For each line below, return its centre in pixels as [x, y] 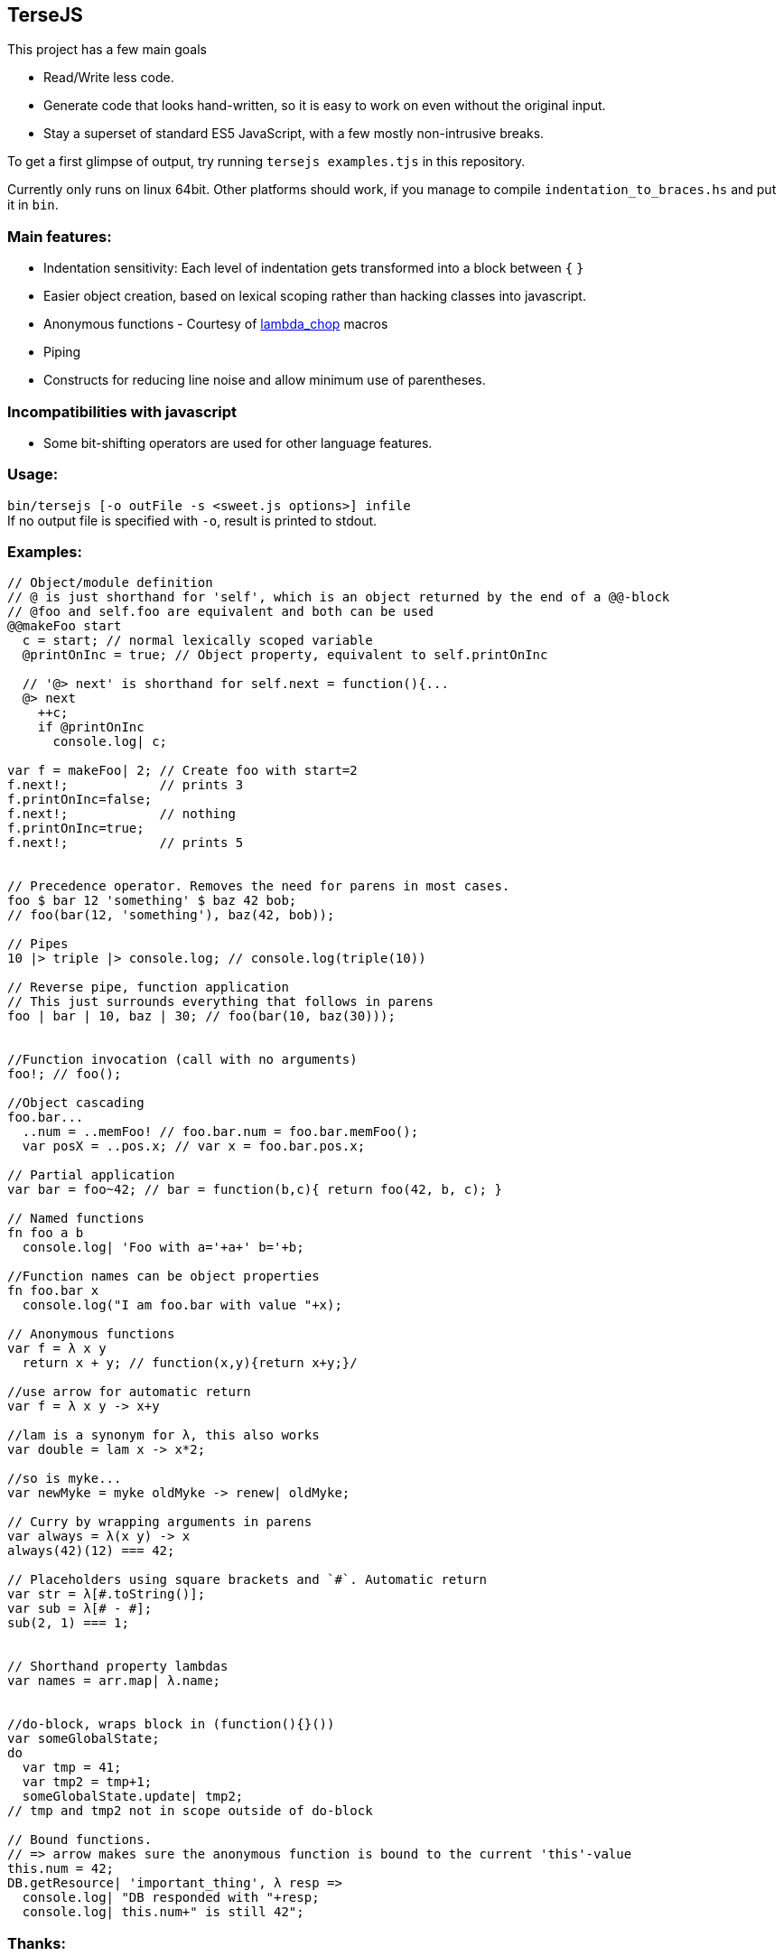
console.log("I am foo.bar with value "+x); [182, 1305]
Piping [62, 352]
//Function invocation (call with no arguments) [182, 1060]
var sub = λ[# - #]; [80, 1609]
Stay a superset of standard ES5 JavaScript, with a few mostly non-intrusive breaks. [294, 134]
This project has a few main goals [107, 50]
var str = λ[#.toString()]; [107, 1594]
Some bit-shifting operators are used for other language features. [238, 442]
